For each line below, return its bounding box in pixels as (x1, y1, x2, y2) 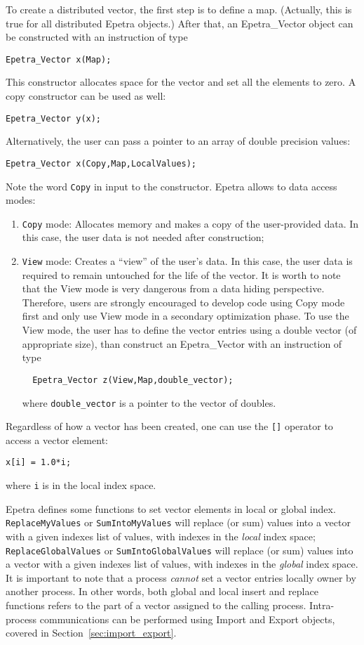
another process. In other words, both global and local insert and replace (6, 584, 318, 599)
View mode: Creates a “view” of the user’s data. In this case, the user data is (22, 254, 353, 268)
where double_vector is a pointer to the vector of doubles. (22, 395, 276, 410)
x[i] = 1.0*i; (6, 457, 72, 468)
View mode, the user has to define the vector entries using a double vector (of (22, 322, 357, 337)
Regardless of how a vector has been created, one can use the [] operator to (6, 419, 333, 434)
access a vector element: (6, 432, 108, 447)
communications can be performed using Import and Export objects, (39, 611, 335, 626)
